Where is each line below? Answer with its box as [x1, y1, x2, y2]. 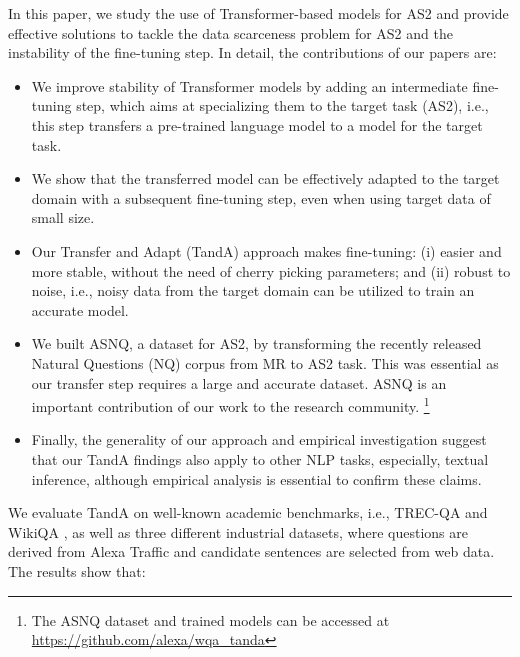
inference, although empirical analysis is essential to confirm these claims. [31, 468, 482, 489]
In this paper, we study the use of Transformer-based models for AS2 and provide [8, 3, 509, 23]
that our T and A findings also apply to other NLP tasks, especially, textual [31, 448, 489, 469]
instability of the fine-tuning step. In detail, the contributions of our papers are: [8, 42, 497, 63]
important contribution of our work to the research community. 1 [31, 393, 430, 416]
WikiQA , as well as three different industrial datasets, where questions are [8, 521, 468, 542]
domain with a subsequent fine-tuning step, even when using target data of [31, 187, 491, 208]
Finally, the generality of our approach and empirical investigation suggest [31, 429, 487, 450]
